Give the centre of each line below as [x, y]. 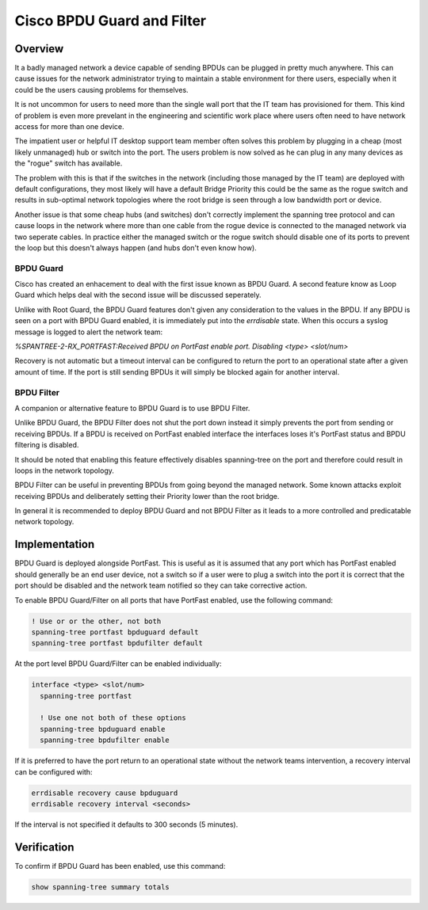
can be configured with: [53, 771]
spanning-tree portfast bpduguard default [115, 632]
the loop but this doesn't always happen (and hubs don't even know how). [136, 247]
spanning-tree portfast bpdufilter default [117, 643]
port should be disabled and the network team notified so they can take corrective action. [161, 585]
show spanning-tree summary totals [100, 887]
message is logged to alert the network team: [89, 332]
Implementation [55, 544]
